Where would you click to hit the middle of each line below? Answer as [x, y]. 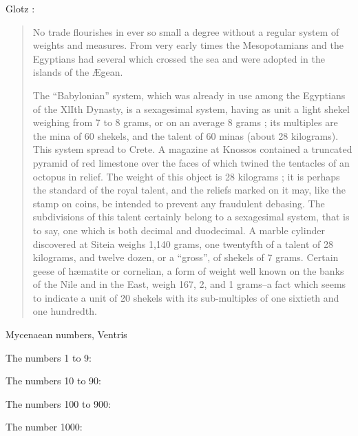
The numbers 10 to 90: [53, 381]
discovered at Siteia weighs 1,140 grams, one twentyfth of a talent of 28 [183, 243]
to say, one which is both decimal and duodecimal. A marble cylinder [179, 230]
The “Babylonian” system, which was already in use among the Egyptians [189, 95]
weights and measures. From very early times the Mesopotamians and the [188, 45]
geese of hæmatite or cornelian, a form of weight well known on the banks [188, 270]
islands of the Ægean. [78, 72]
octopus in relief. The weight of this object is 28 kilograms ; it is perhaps [186, 176]
